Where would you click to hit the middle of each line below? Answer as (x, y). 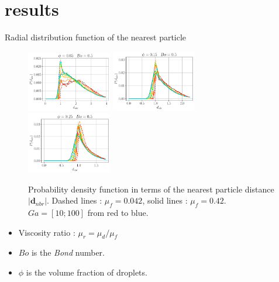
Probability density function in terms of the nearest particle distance (151, 189)
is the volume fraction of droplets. (87, 272)
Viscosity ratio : (47, 232)
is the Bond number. (68, 252)
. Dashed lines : (75, 200)
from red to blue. (118, 213)
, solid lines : (165, 200)
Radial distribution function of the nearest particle (96, 37)
